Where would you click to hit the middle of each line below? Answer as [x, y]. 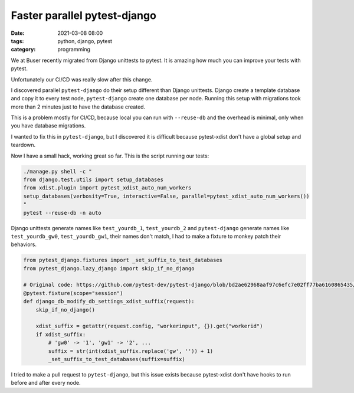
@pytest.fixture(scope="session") [73, 293]
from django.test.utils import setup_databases [93, 180]
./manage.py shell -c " [58, 171]
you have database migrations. [48, 126]
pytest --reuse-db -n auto [62, 213]
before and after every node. [46, 383]
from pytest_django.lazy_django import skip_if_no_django [109, 268]
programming [74, 50]
